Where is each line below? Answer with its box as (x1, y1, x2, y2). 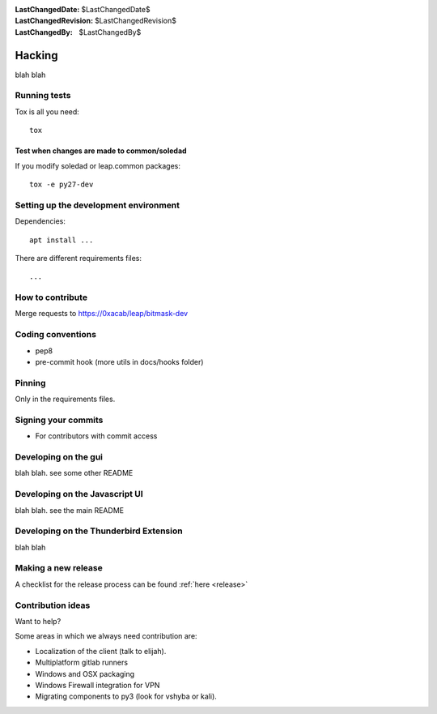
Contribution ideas (15, 600, 91, 611)
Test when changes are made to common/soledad (15, 146, 187, 156)
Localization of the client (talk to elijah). (35, 646, 167, 656)
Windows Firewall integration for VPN (35, 680, 160, 690)
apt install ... (29, 235, 94, 245)
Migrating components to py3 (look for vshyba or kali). (35, 691, 218, 701)
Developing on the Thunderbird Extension (15, 525, 183, 537)
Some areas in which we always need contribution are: (15, 631, 197, 641)
